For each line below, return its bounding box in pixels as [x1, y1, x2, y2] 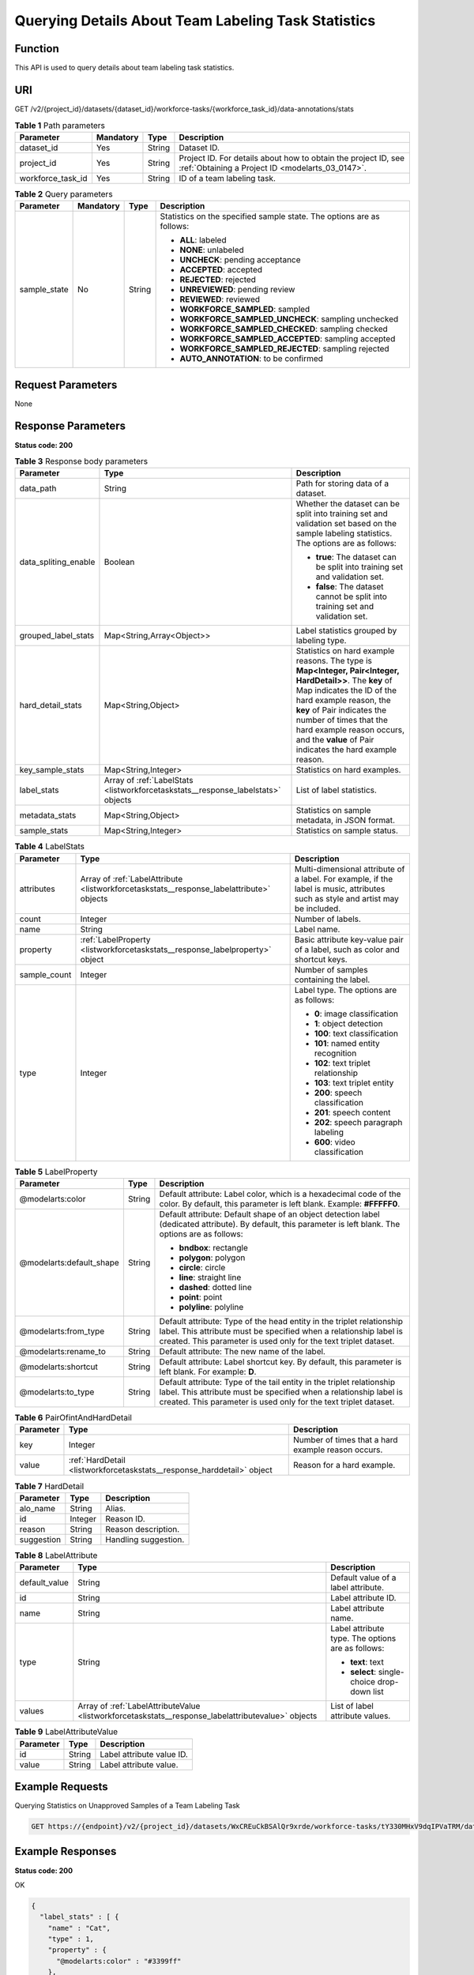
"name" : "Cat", [47, 1924, 111, 1932]
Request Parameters [14, 378, 118, 391]
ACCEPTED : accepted [179, 265, 262, 276]
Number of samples [294, 964, 368, 975]
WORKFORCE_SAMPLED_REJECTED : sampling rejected [179, 344, 390, 355]
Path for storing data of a [295, 478, 389, 489]
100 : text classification [314, 1028, 399, 1039]
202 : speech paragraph [314, 1116, 403, 1127]
